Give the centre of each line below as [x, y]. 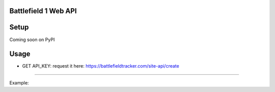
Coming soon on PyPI [32, 39]
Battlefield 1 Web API [43, 11]
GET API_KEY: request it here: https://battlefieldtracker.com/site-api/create [101, 66]
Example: [19, 83]
